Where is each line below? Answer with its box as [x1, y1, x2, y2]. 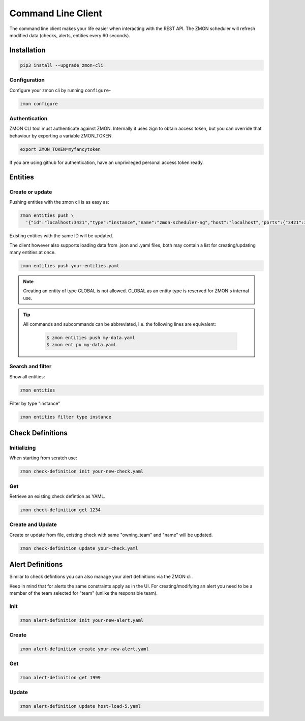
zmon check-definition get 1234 [20, 507, 101, 513]
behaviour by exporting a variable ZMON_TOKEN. [9, 132, 113, 138]
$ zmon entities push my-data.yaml [46, 335, 135, 341]
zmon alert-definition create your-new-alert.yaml [20, 646, 149, 652]
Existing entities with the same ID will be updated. [9, 233, 114, 239]
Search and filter [9, 363, 52, 370]
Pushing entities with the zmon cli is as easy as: [9, 199, 109, 205]
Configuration [9, 76, 45, 84]
